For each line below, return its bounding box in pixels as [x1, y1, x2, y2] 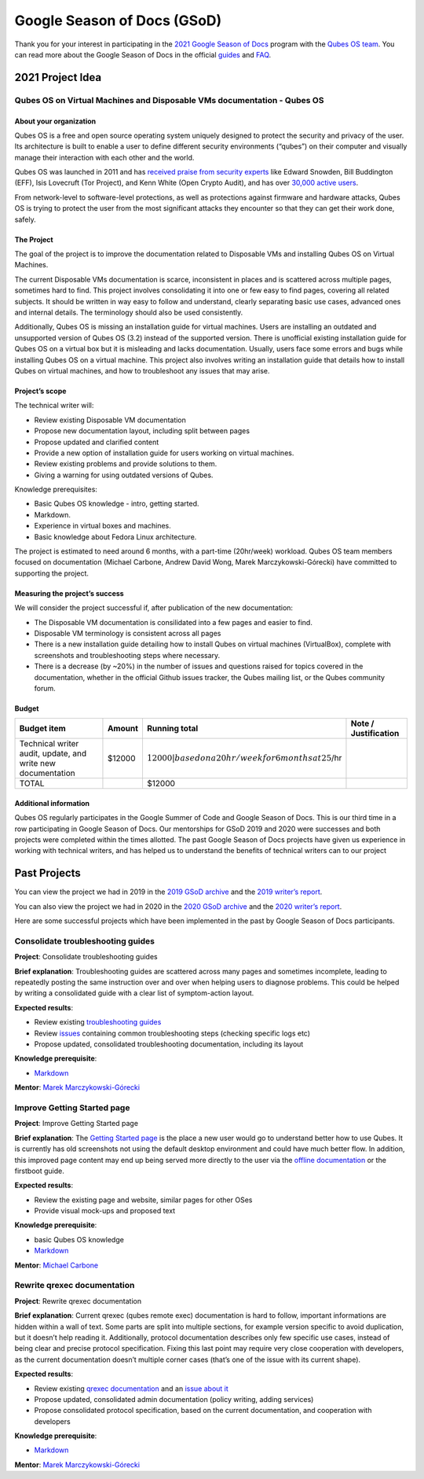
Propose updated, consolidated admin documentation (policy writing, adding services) [34, 1394, 314, 1404]
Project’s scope [14, 386, 67, 396]
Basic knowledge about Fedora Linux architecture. [34, 532, 197, 542]
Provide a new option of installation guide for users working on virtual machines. [34, 448, 294, 458]
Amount [107, 723, 139, 734]
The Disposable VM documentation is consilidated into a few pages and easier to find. [34, 617, 313, 627]
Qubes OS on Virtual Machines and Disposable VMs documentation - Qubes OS [14, 94, 324, 105]
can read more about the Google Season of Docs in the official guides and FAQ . [14, 50, 272, 59]
